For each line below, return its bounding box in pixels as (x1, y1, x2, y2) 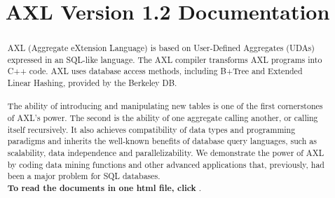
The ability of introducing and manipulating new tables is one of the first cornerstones (7, 100, 323, 112)
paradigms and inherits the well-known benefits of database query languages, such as (7, 135, 317, 147)
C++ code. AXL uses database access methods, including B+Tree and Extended (7, 65, 303, 77)
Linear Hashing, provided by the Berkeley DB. (7, 77, 177, 89)
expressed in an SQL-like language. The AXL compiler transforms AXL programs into (7, 53, 322, 65)
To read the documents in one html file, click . (7, 182, 201, 195)
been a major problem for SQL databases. (7, 170, 160, 182)
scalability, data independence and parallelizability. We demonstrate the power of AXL (7, 147, 324, 159)
